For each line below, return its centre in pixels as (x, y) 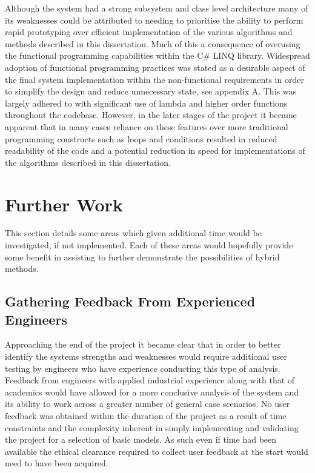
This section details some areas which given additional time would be (133, 233)
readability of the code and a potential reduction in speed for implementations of (155, 150)
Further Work (64, 204)
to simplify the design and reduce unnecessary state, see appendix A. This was (151, 91)
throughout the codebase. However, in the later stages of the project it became (151, 115)
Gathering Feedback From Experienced (130, 301)
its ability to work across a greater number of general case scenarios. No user (148, 404)
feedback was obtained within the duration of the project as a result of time (146, 415)
